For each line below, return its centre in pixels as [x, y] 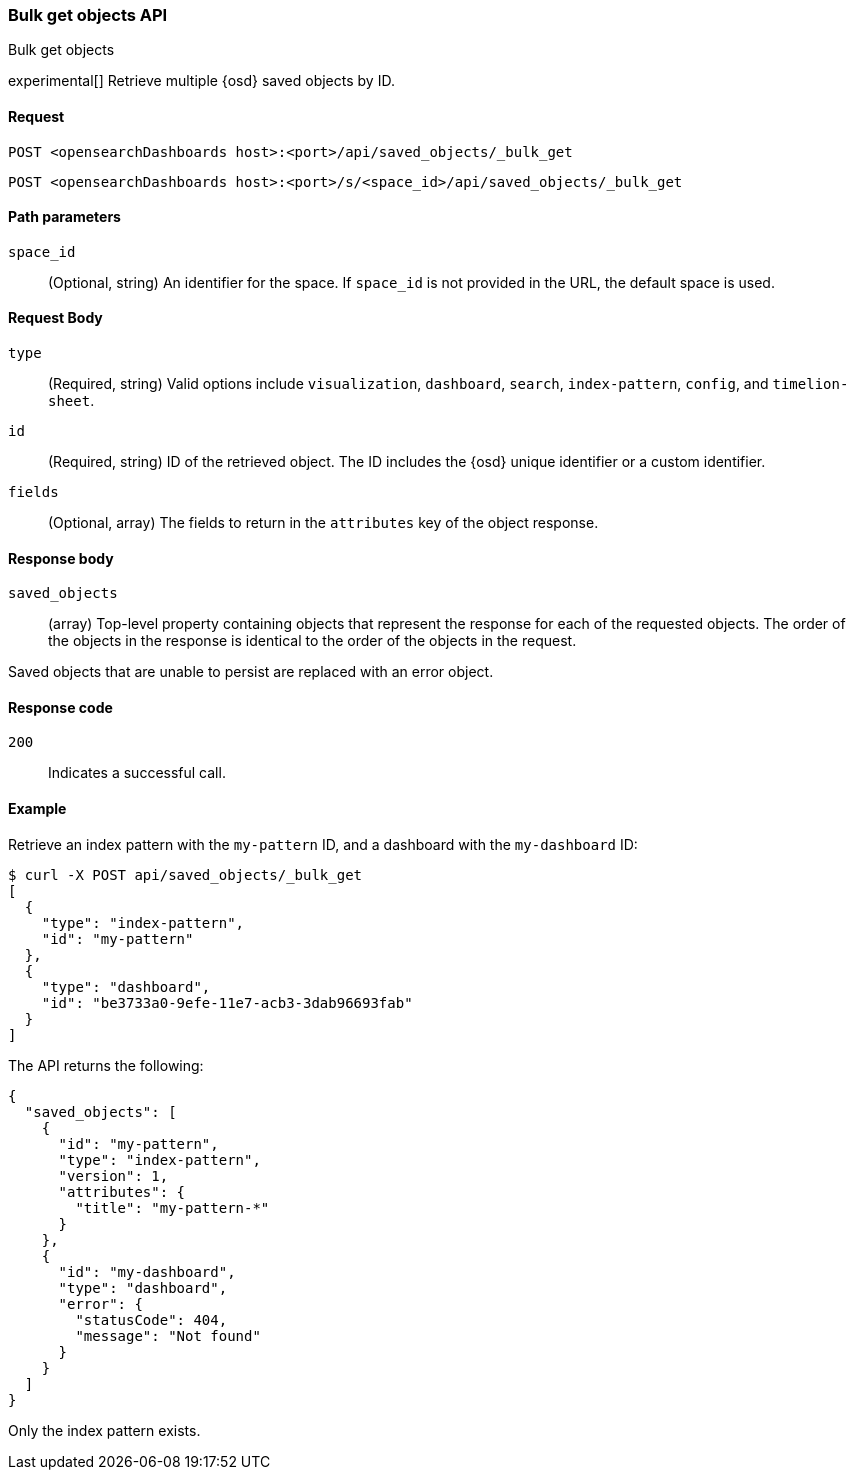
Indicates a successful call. [137, 773]
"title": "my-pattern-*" [172, 1207]
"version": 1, [113, 1175]
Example [37, 809]
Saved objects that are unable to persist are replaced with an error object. [251, 672]
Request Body [55, 318]
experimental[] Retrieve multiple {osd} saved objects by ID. [201, 81]
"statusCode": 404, [151, 1319]
